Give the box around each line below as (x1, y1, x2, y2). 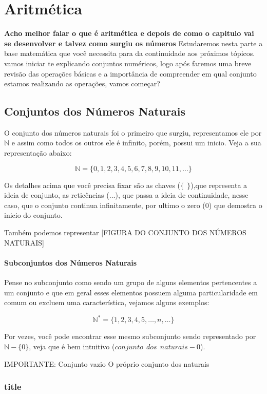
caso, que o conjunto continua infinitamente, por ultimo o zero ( (4, 199, 205, 210)
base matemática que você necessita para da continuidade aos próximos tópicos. (4, 48, 255, 59)
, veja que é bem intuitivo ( (29, 341, 115, 351)
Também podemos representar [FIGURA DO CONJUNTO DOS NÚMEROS (4, 227, 246, 238)
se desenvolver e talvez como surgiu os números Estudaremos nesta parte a (4, 37, 263, 48)
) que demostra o (208, 199, 262, 210)
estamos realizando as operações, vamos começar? (4, 78, 160, 89)
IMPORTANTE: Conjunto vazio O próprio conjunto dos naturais (4, 358, 209, 369)
